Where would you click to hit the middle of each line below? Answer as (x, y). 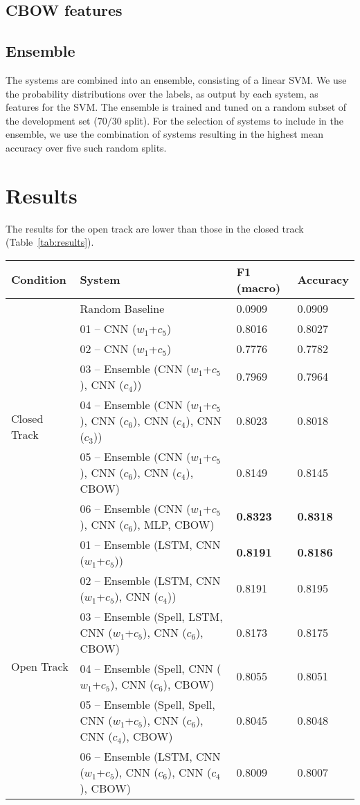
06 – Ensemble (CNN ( (135, 508)
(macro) (259, 287)
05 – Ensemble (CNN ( (135, 456)
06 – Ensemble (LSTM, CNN (150, 756)
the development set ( (52, 120)
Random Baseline (122, 308)
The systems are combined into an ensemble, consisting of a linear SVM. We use (176, 79)
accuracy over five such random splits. (86, 147)
